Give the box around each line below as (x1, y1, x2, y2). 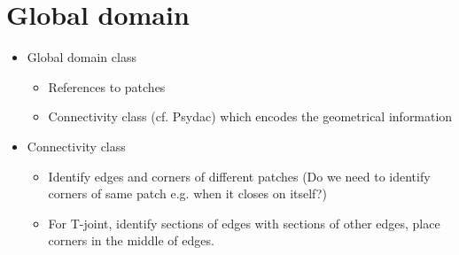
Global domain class (27, 48, 136, 66)
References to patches (48, 77, 166, 96)
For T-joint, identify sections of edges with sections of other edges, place (48, 213, 440, 232)
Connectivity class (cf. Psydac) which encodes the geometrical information (48, 107, 453, 126)
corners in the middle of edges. (48, 231, 214, 250)
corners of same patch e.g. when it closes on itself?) (48, 184, 327, 203)
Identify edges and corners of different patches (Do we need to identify (48, 166, 431, 185)
